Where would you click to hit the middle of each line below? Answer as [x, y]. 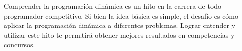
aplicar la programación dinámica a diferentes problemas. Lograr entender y [120, 25]
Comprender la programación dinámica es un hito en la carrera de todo [113, 6]
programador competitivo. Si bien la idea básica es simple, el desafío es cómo [121, 15]
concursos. [20, 44]
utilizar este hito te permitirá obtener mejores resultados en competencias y [119, 35]
